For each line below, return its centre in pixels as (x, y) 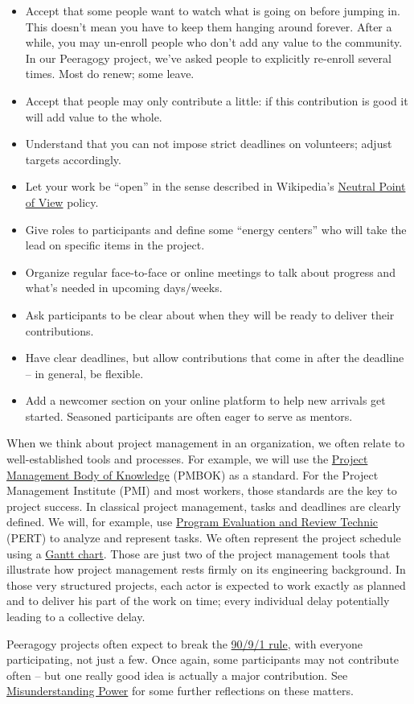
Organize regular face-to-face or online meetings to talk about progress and (210, 272)
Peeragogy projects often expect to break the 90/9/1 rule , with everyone (185, 643)
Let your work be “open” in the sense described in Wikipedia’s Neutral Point (215, 186)
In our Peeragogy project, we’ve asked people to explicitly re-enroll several (208, 58)
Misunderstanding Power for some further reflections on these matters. (180, 691)
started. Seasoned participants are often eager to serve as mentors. (189, 416)
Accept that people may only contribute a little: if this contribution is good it (217, 100)
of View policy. (62, 202)
